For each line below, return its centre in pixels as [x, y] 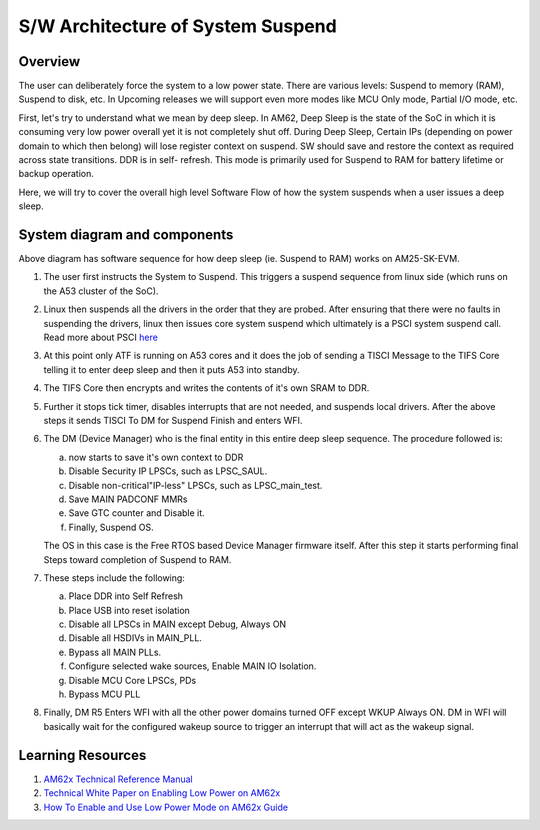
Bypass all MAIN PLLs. [115, 652]
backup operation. [56, 174]
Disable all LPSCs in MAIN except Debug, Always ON [177, 624]
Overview [49, 61]
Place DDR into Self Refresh [126, 596]
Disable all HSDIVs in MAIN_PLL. [135, 638]
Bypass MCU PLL [104, 694]
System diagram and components [126, 234]
